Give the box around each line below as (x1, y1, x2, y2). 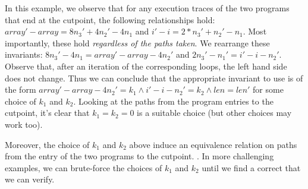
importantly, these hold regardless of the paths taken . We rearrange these (5, 36, 270, 49)
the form (5, 83, 36, 96)
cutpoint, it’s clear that (5, 106, 90, 119)
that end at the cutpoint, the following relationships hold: (5, 13, 215, 26)
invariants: (5, 48, 43, 61)
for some (253, 83, 284, 96)
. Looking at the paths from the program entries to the (73, 94, 274, 107)
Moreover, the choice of (5, 138, 90, 150)
